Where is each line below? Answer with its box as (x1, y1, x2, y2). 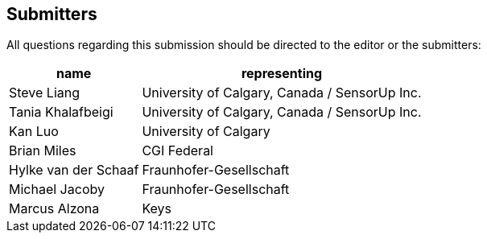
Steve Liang (9, 84, 80, 101)
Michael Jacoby (9, 181, 105, 198)
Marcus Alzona (9, 200, 100, 217)
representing (241, 65, 323, 82)
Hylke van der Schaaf (9, 162, 139, 179)
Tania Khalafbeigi (9, 104, 113, 121)
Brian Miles (9, 142, 76, 159)
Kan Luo (9, 123, 59, 140)
